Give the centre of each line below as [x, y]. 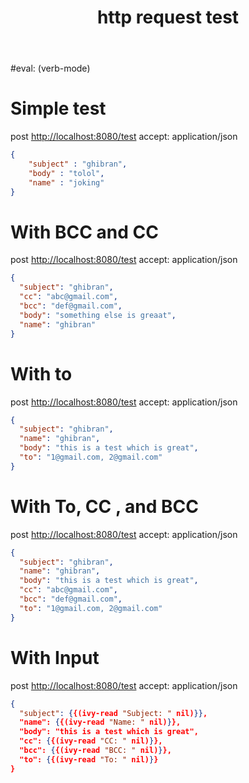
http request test [168, 17]
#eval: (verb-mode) [50, 68]
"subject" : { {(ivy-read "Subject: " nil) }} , [113, 713]
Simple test [58, 108]
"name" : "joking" [66, 182]
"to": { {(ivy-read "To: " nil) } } [89, 759]
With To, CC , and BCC [104, 506]
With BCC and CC [85, 232]
